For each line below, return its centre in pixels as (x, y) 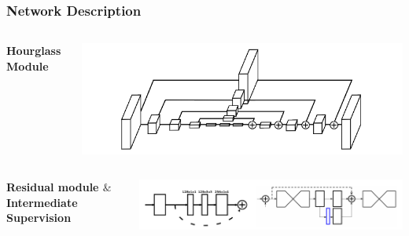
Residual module (53, 187)
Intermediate (42, 202)
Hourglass (34, 51)
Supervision (39, 218)
